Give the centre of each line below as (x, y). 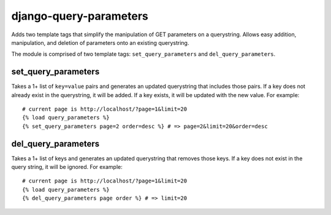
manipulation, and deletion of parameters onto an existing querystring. (100, 42)
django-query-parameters (80, 16)
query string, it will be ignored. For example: (67, 167)
